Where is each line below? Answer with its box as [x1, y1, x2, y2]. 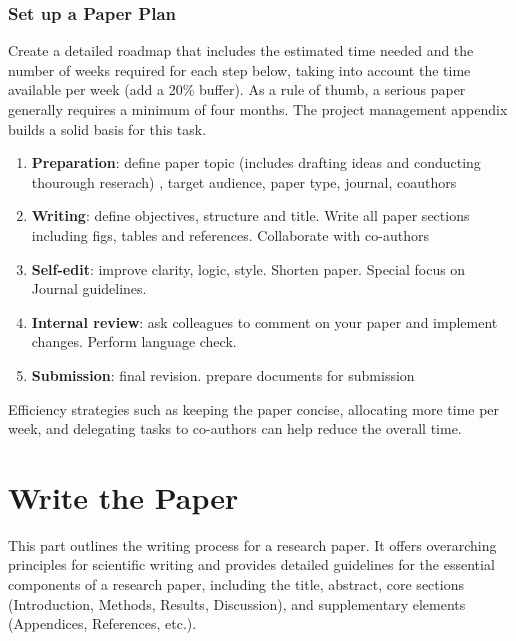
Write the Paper [8, 476, 239, 517]
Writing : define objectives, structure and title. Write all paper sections [31, 205, 470, 226]
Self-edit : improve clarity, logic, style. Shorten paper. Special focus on [31, 258, 466, 279]
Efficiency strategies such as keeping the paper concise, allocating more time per [8, 398, 500, 419]
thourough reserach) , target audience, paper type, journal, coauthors [31, 171, 457, 192]
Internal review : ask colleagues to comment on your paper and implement [31, 311, 498, 332]
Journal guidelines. [31, 278, 147, 299]
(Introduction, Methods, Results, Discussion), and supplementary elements [8, 593, 466, 614]
